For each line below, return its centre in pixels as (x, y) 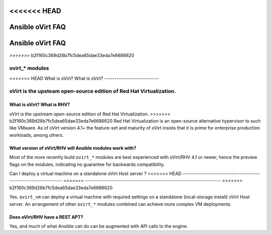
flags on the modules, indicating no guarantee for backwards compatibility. (87, 164)
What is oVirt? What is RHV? (40, 105)
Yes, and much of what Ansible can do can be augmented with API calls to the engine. (99, 226)
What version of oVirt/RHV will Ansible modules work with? (73, 148)
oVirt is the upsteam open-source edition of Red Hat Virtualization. (93, 91)
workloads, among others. (37, 135)
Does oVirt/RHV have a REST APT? (46, 217)
